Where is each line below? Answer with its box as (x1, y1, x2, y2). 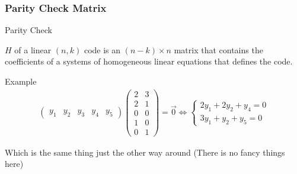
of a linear (14, 43, 52, 56)
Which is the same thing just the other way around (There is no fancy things (5, 146, 285, 158)
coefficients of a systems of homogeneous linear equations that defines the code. (5, 55, 293, 67)
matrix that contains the (174, 43, 263, 56)
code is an (84, 43, 121, 56)
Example (5, 75, 37, 87)
